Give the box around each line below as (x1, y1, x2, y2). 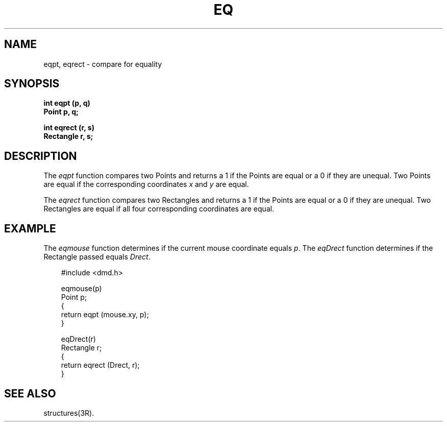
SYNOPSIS (4, 77, 60, 90)
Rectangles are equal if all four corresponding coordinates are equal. (43, 204, 275, 214)
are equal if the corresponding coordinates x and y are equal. (43, 180, 249, 189)
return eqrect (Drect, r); (61, 361, 140, 370)
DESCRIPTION (4, 149, 77, 162)
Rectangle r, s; (43, 132, 93, 141)
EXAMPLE (4, 222, 56, 235)
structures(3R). (43, 408, 94, 417)
